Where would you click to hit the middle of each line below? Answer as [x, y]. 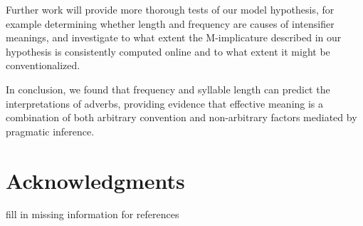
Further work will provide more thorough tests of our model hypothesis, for [170, 9]
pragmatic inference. [50, 131]
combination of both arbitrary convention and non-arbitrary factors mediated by [181, 117]
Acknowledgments [95, 180]
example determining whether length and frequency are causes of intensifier [170, 23]
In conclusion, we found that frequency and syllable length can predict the [168, 89]
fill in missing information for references [93, 214]
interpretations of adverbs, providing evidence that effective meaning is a [165, 103]
